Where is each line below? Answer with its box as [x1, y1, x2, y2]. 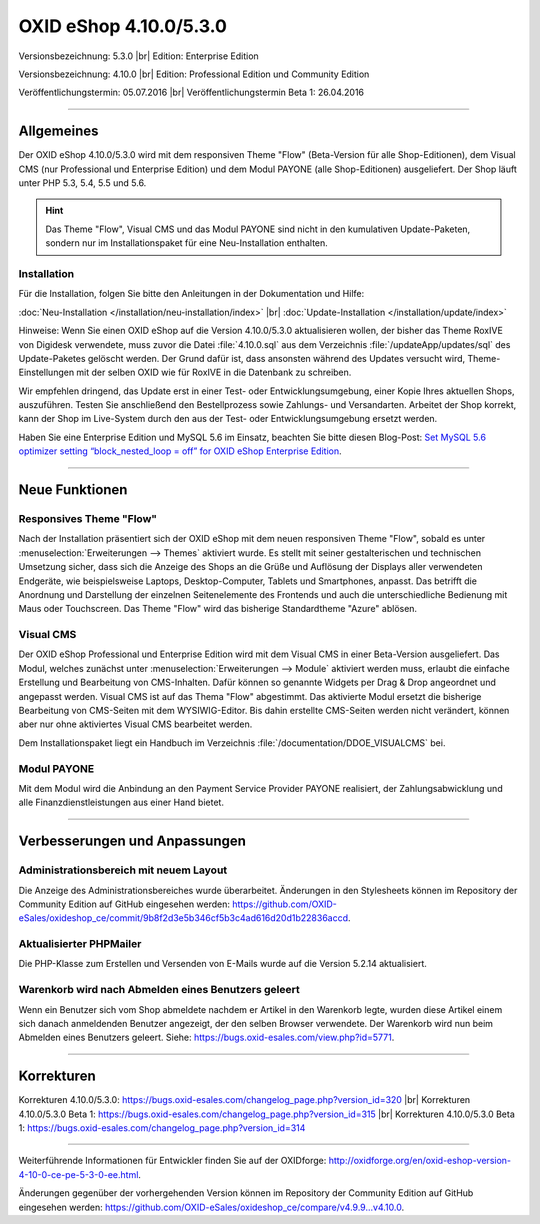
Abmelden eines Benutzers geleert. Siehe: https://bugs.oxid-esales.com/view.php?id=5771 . [18, 1031, 395, 1044]
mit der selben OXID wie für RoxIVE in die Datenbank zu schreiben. [76, 366, 352, 379]
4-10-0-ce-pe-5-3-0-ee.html [18, 1168, 139, 1180]
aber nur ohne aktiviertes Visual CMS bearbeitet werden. [18, 718, 253, 730]
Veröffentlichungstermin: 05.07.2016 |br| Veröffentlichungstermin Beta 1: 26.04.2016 [18, 86, 365, 99]
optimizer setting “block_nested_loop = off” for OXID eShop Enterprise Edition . [18, 445, 342, 457]
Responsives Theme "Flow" [18, 512, 158, 526]
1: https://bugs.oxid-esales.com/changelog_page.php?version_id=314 [18, 1122, 306, 1134]
